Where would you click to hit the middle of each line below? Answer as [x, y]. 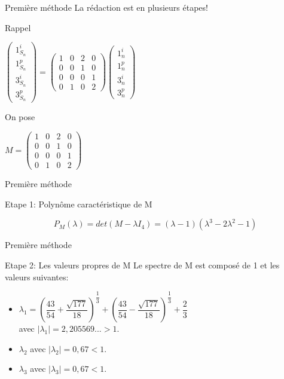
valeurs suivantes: [37, 276]
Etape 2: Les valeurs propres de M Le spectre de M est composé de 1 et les [142, 265]
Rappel [18, 27]
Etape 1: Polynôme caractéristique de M [79, 204]
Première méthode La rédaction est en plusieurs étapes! [106, 7]
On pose [20, 117]
